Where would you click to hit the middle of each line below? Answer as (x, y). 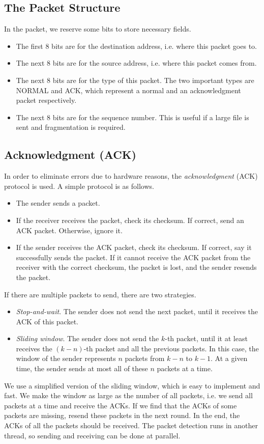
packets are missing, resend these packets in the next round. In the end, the (122, 415)
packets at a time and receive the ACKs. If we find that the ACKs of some (121, 405)
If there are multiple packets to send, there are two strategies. (100, 294)
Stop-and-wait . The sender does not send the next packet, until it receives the (137, 311)
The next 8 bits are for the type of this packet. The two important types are (135, 80)
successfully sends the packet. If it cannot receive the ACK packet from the (133, 257)
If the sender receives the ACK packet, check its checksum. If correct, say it (134, 247)
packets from (145, 358)
